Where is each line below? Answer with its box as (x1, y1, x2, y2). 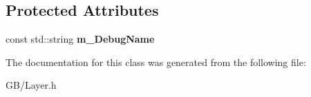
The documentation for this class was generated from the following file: (6, 54, 306, 69)
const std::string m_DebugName (6, 32, 155, 46)
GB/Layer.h (6, 78, 57, 92)
